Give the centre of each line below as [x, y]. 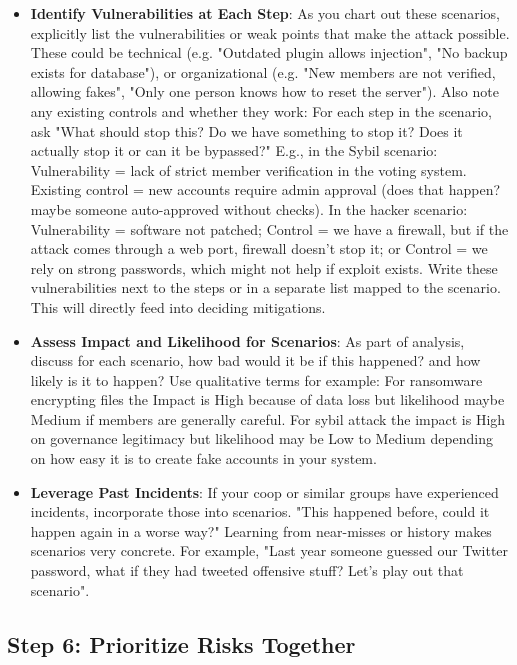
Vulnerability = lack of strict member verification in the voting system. [248, 169]
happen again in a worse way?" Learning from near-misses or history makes [261, 530]
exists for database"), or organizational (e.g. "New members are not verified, [263, 71]
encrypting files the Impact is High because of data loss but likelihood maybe [267, 399]
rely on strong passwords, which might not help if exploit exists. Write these [264, 267]
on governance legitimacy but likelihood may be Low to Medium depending [262, 438]
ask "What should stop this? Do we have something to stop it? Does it [246, 130]
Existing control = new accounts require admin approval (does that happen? [265, 189]
